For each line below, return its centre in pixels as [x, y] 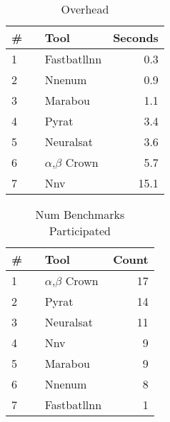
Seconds [136, 37]
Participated [80, 231]
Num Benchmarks [80, 214]
